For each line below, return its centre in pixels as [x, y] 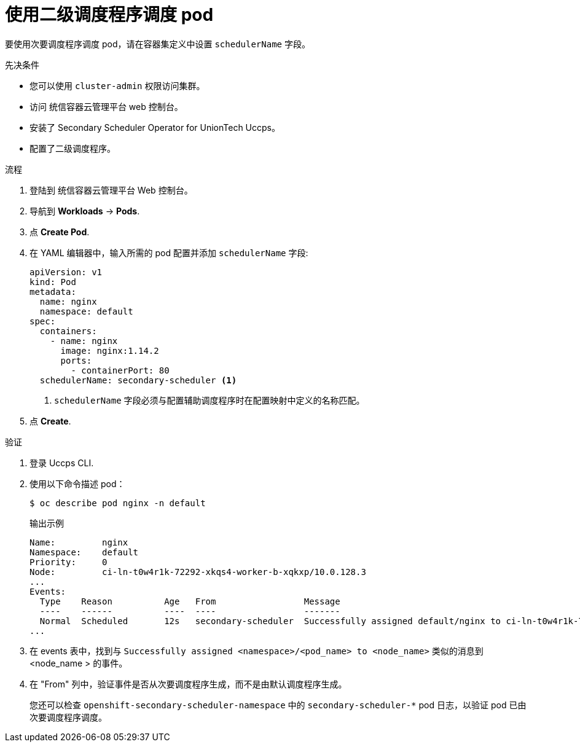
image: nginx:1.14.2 [110, 350]
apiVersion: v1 [66, 272]
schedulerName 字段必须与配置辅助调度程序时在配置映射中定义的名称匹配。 [210, 400]
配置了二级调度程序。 [72, 148]
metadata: [53, 291]
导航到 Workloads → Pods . [85, 211]
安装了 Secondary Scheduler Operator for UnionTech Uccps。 [155, 127]
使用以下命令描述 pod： [77, 483]
